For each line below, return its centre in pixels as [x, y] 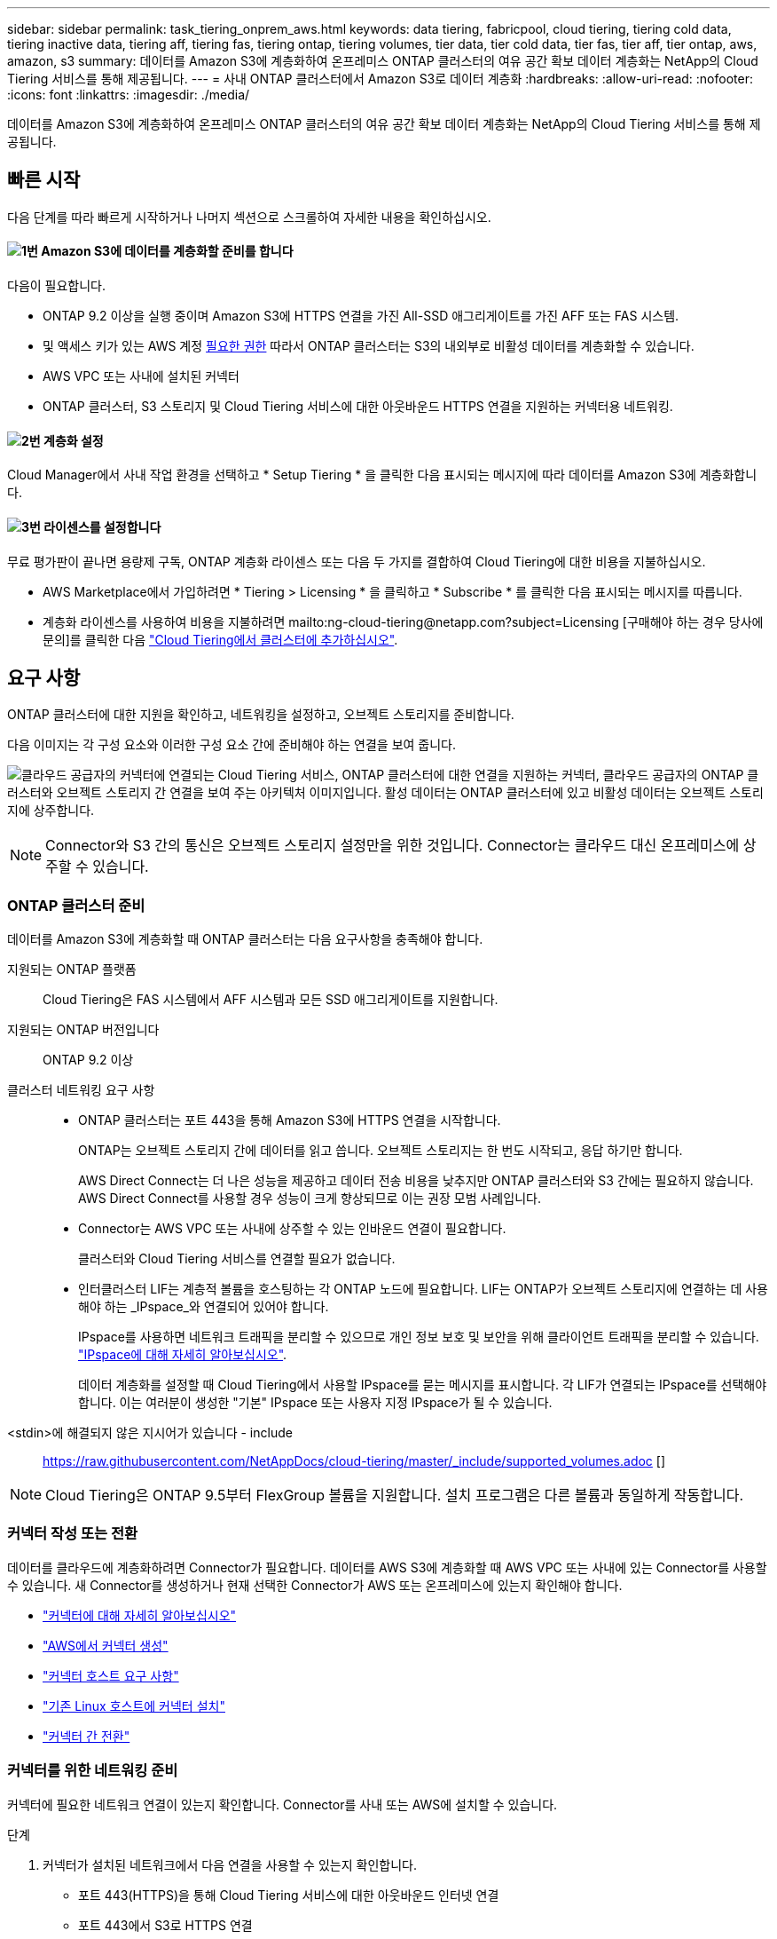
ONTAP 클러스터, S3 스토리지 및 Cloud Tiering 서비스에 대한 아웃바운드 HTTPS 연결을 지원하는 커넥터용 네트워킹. [358, 407]
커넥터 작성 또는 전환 [73, 1534]
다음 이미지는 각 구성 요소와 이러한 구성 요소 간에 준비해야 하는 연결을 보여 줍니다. [232, 745]
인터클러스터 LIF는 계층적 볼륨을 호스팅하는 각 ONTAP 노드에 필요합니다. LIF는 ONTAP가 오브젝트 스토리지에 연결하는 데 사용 [423, 1289]
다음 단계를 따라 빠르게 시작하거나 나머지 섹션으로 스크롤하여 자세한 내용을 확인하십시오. [249, 217]
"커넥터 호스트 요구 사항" [111, 1675]
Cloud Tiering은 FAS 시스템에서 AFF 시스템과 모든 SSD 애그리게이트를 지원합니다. [271, 1000]
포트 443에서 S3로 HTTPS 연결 [165, 1925]
